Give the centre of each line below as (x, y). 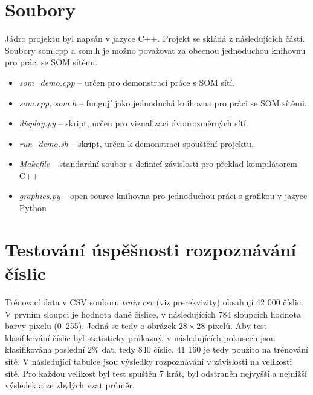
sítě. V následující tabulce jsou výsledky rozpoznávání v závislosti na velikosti (149, 361)
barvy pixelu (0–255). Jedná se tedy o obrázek (91, 326)
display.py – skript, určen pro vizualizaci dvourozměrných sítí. (134, 123)
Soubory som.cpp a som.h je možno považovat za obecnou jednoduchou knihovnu (155, 50)
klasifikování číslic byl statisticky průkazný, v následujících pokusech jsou (140, 337)
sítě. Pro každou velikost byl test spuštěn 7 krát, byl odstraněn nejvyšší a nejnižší (156, 373)
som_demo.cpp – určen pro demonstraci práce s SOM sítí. (127, 82)
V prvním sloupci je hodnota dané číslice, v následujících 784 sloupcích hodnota (153, 314)
